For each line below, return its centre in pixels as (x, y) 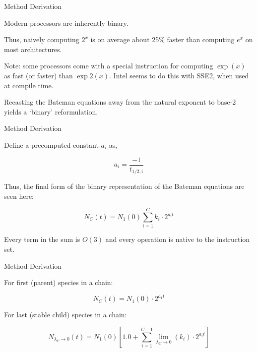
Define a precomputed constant (51, 145)
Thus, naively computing (42, 39)
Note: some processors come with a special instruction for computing (109, 66)
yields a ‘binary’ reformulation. (51, 111)
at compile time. (29, 85)
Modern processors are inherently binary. (66, 23)
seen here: (19, 196)
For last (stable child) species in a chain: (65, 315)
